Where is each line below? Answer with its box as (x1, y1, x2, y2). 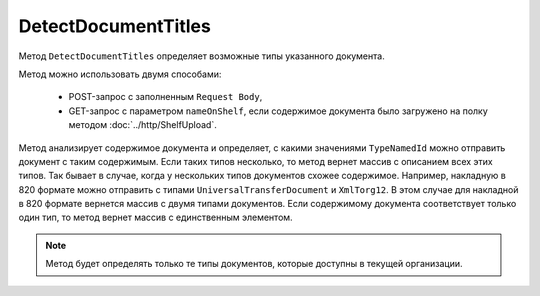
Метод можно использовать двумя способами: (18, 68, 222, 80)
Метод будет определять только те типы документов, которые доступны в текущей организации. (45, 258, 464, 270)
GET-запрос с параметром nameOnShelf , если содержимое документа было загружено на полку (68, 105, 489, 117)
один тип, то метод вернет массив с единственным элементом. (18, 211, 294, 224)
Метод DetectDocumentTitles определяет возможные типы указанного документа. (18, 50, 385, 62)
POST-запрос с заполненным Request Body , (68, 91, 263, 103)
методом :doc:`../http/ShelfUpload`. (68, 119, 217, 131)
